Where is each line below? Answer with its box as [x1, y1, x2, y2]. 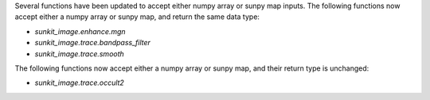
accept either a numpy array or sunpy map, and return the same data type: [14, 12, 260, 21]
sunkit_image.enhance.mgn [34, 26, 127, 36]
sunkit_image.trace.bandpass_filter [34, 38, 151, 48]
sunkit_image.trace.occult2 [34, 78, 125, 87]
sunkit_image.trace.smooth [34, 48, 125, 59]
